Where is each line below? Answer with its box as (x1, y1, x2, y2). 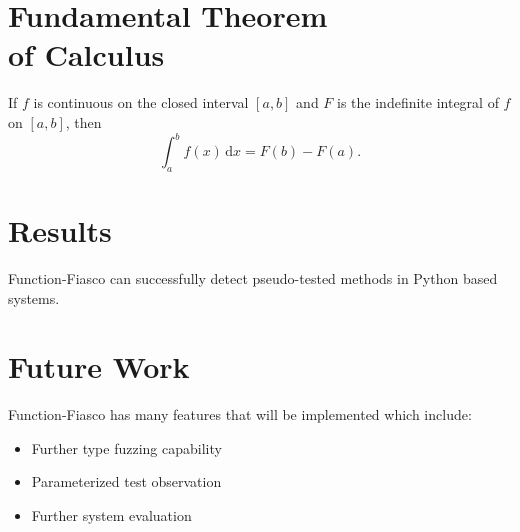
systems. (8, 287, 60, 308)
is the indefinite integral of (337, 92, 499, 113)
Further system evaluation (31, 505, 192, 526)
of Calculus (8, 34, 165, 75)
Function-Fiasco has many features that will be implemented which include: (8, 404, 472, 425)
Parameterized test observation (31, 471, 222, 492)
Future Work (8, 346, 190, 387)
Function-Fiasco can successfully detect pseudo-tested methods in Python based (8, 267, 498, 288)
